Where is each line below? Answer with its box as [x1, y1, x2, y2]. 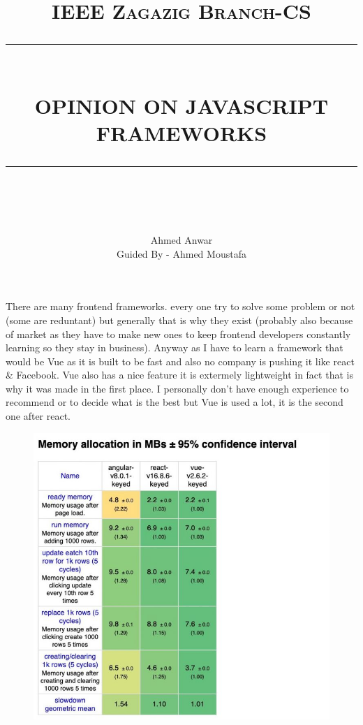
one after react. [6, 409, 71, 423]
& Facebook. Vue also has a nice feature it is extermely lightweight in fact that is [6, 367, 353, 382]
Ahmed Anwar [150, 233, 213, 247]
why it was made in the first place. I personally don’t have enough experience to [6, 381, 349, 395]
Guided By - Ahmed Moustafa [117, 246, 246, 261]
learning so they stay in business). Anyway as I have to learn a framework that [6, 340, 343, 355]
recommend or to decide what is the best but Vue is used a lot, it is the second [6, 395, 343, 409]
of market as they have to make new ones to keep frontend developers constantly [6, 326, 351, 341]
